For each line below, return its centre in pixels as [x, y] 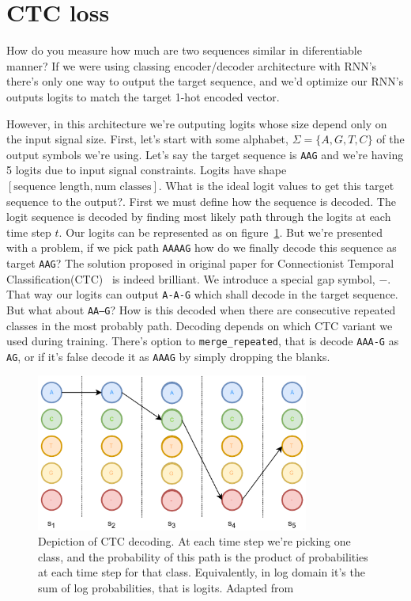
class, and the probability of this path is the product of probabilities [203, 556]
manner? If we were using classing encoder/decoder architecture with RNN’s [192, 65]
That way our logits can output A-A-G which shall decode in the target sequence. [202, 294]
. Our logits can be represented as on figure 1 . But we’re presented [221, 232]
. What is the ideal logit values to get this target [276, 185]
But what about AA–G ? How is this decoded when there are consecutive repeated [201, 309]
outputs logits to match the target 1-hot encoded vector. [143, 96]
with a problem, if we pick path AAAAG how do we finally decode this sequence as [202, 247]
